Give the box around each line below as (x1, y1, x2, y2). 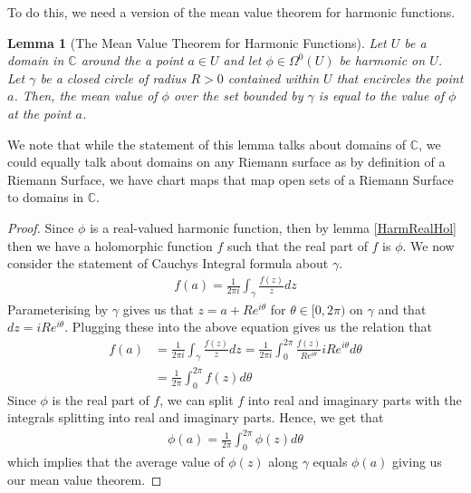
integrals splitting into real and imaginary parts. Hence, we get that (7, 408, 384, 427)
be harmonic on (339, 51, 426, 70)
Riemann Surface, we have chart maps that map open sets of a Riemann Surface (7, 169, 454, 188)
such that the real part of (226, 236, 368, 255)
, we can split (159, 390, 234, 409)
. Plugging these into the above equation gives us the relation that (64, 317, 432, 336)
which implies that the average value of (7, 452, 225, 471)
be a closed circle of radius (40, 68, 187, 87)
